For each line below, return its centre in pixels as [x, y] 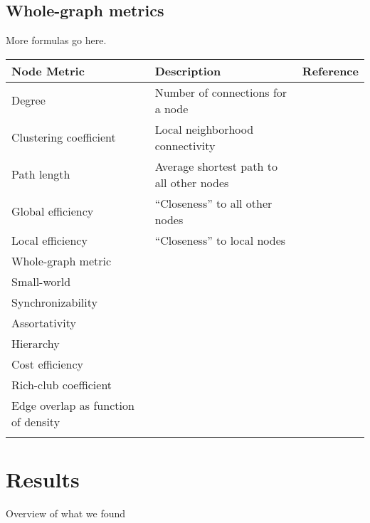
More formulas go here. [56, 40]
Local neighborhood [204, 129]
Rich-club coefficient [62, 384]
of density [36, 421]
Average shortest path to [216, 166]
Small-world [41, 281]
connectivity [185, 145]
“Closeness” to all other [213, 203]
